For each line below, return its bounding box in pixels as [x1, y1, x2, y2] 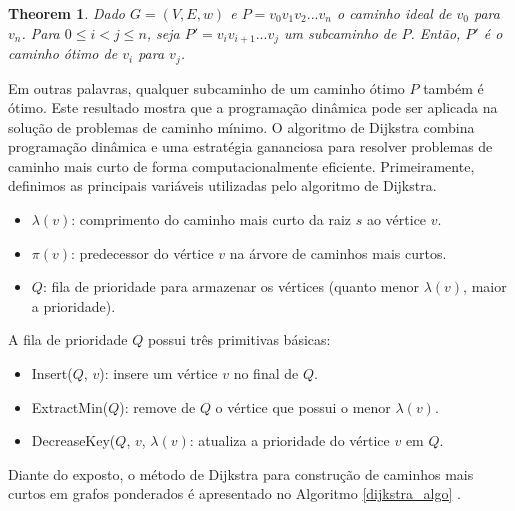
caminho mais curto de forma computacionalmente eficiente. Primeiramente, [8, 155, 475, 176]
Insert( [31, 363, 73, 384]
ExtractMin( [31, 396, 109, 417]
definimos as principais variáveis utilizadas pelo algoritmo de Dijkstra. [8, 175, 437, 196]
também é [423, 77, 484, 98]
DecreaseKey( [31, 430, 116, 451]
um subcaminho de [284, 22, 397, 43]
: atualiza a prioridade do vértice [189, 430, 390, 451]
